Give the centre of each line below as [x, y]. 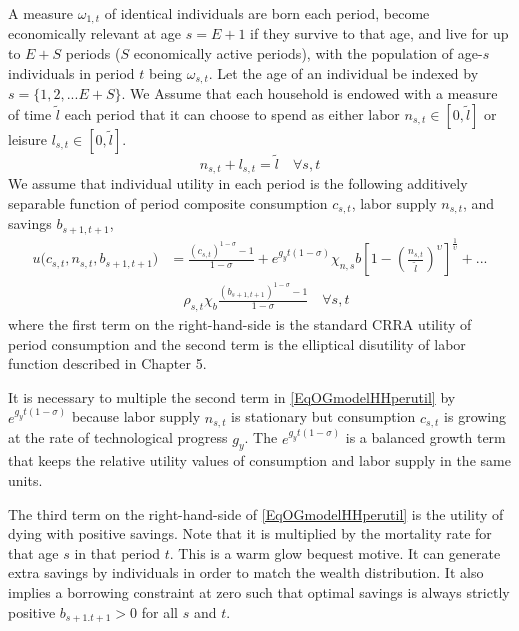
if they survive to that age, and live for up [379, 33]
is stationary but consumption [323, 416]
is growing [475, 416]
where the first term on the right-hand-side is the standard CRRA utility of [240, 323]
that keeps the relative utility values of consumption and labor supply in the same [259, 460]
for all [159, 611]
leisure [28, 138]
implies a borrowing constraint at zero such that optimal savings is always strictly [259, 591]
